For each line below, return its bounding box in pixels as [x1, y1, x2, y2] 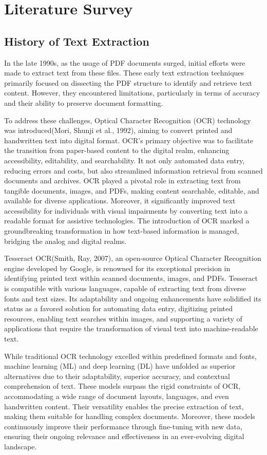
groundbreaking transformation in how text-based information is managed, [4, 225, 239, 236]
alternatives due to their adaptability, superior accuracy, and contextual [4, 370, 230, 381]
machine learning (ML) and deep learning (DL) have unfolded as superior [4, 361, 236, 371]
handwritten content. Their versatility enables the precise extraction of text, [4, 401, 244, 411]
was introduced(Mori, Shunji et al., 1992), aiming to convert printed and [4, 125, 233, 136]
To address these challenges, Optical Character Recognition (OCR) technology [4, 115, 251, 125]
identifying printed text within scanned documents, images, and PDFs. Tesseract [4, 273, 258, 283]
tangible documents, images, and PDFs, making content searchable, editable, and [4, 185, 259, 196]
